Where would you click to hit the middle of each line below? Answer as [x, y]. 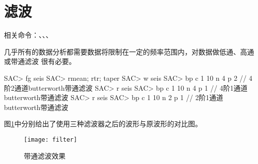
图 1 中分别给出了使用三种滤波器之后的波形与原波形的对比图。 [103, 124]
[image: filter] [51, 139]
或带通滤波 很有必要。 [40, 61]
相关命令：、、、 [28, 35]
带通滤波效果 [45, 155]
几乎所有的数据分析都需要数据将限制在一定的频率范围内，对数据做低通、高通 [129, 51]
